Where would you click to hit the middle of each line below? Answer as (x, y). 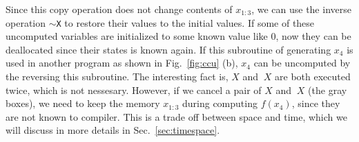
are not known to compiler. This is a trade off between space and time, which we (176, 116)
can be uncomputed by (302, 63)
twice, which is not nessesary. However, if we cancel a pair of (134, 90)
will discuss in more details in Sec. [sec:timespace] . (113, 130)
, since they (316, 103)
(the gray (328, 90)
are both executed (313, 76)
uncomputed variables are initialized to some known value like (137, 36)
